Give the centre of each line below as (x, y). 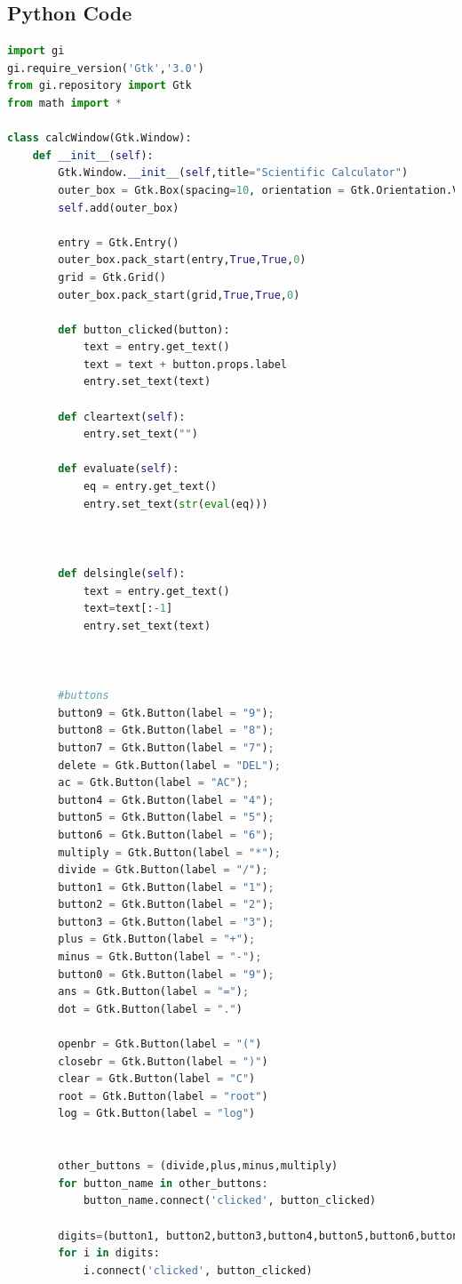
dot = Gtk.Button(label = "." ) (150, 1009)
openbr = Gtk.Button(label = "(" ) (160, 1044)
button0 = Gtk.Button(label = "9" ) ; (166, 974)
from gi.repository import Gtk (100, 86)
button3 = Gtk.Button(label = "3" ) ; (166, 922)
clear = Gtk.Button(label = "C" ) (157, 1079)
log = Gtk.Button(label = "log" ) (157, 1114)
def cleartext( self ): (122, 417)
